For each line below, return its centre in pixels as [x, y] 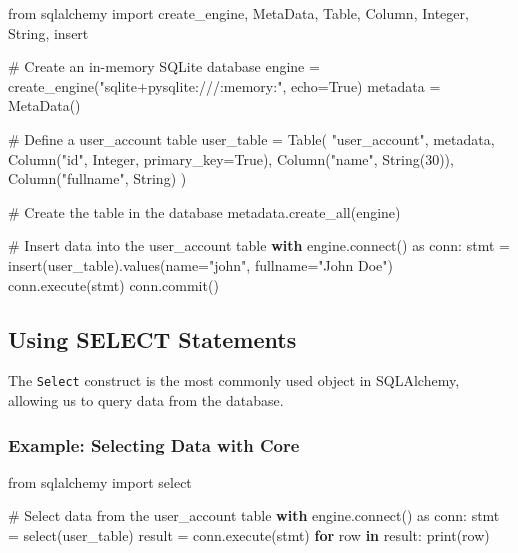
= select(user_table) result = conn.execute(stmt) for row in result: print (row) [249, 534]
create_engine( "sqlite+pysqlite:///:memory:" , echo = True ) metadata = [224, 85]
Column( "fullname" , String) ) [97, 178]
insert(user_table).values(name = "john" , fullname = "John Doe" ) [200, 264]
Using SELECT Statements [152, 338]
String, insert [48, 32]
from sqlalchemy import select [100, 481]
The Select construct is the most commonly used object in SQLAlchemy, [234, 380]
